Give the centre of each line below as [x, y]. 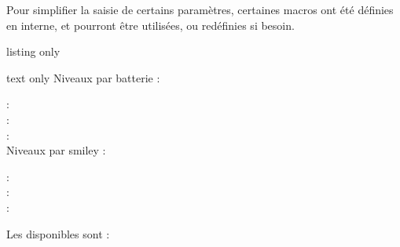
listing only [33, 51]
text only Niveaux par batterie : [83, 77]
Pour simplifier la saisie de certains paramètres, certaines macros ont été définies [200, 9]
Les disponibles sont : [58, 233]
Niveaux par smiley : [56, 150]
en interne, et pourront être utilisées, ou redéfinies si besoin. [150, 25]
